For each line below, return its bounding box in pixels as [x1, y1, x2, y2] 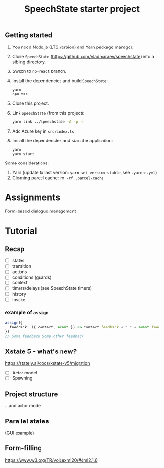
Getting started [5, 31, 53, 40]
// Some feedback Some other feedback [5, 334, 84, 339]
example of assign [5, 309, 49, 316]
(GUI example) [5, 430, 34, 436]
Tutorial [5, 225, 38, 236]
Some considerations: [5, 160, 49, 166]
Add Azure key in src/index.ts [12, 128, 74, 134]
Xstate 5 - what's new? [5, 347, 77, 355]
